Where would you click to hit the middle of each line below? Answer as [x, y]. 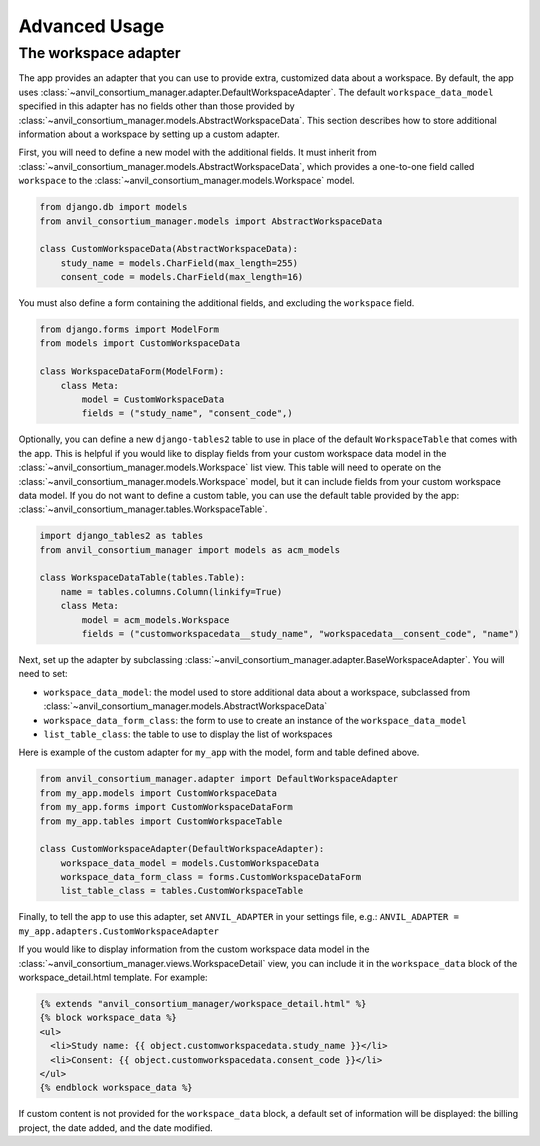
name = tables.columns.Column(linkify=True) [171, 591]
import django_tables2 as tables [121, 536]
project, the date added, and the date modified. [116, 1127]
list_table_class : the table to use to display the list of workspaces [188, 734]
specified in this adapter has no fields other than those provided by [156, 106]
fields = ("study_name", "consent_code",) [187, 413]
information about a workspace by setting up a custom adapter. [149, 134]
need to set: [43, 674]
